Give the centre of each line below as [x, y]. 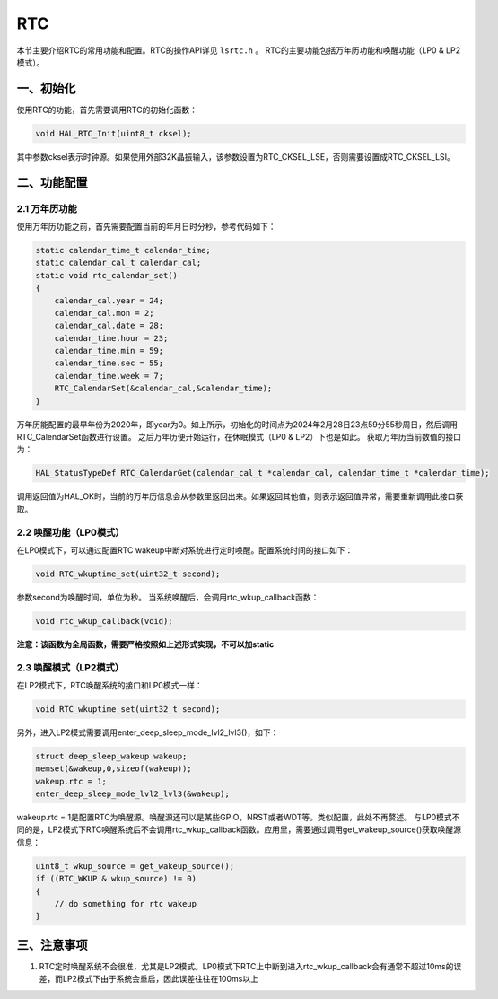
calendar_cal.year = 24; [109, 300]
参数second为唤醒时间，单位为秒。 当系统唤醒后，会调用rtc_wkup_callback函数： [168, 597]
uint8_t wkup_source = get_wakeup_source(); [135, 866]
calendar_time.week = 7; [109, 376]
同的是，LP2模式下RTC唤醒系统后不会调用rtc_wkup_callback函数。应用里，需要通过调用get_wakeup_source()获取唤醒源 [239, 829]
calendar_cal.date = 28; [109, 326]
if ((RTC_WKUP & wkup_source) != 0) [116, 879]
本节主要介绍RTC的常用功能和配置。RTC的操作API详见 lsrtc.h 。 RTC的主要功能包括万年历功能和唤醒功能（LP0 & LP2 [239, 50]
